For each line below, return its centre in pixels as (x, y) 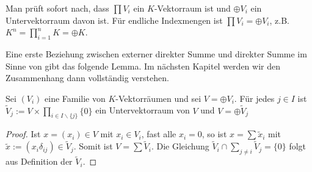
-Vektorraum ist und (192, 8)
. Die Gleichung (180, 146)
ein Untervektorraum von (143, 110)
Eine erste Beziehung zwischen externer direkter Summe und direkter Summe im (156, 53)
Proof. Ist (23, 134)
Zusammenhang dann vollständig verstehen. (87, 78)
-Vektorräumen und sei (158, 98)
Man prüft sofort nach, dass (57, 8)
